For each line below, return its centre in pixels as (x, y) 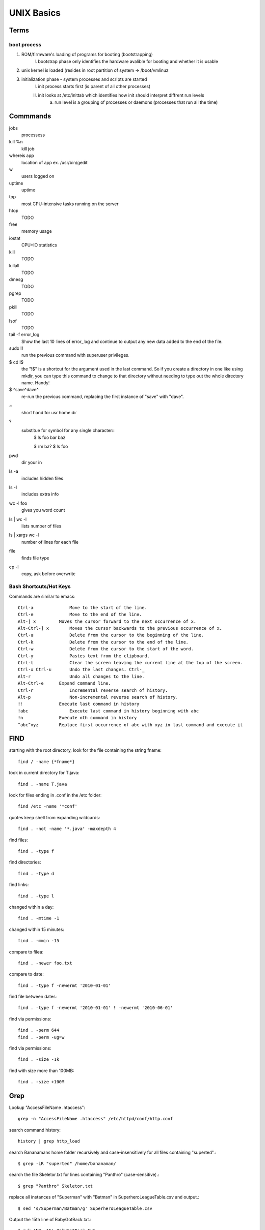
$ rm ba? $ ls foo (51, 446)
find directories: (25, 862)
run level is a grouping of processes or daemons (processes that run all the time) (136, 102)
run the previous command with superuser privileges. (75, 355)
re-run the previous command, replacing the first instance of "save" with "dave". (103, 397)
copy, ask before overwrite (48, 574)
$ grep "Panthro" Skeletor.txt (55, 1186)
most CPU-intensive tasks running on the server (70, 204)
